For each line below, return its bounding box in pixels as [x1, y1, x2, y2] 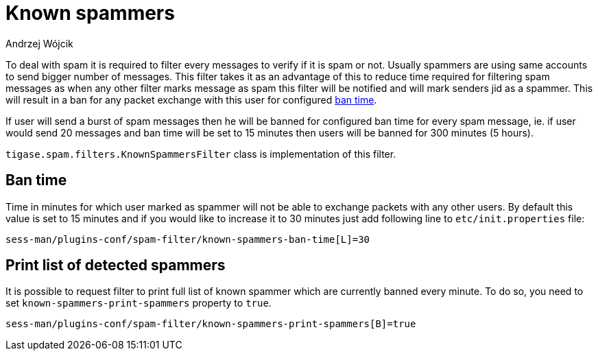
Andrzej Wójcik [5, 37, 73, 49]
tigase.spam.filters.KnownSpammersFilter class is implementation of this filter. [5, 147, 396, 160]
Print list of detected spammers [5, 257, 226, 274]
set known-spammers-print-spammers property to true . [5, 297, 272, 309]
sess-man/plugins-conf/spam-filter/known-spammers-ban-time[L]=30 [5, 233, 370, 245]
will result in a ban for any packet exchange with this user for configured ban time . [5, 93, 377, 106]
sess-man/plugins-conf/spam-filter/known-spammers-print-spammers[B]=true [5, 318, 416, 330]
